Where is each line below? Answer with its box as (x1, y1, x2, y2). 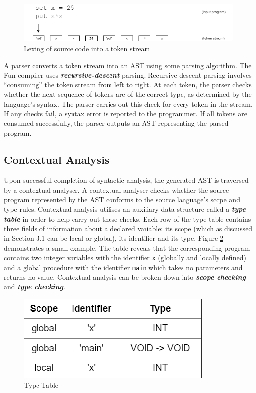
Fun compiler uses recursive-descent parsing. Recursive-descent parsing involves (4, 70, 252, 80)
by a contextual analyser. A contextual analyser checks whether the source (4, 185, 229, 195)
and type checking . (4, 281, 65, 292)
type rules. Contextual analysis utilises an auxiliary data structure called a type (4, 204, 246, 214)
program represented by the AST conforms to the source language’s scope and (4, 194, 240, 204)
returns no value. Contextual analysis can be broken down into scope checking (4, 272, 246, 282)
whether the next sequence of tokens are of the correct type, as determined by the (4, 89, 252, 99)
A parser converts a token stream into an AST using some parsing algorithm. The (4, 60, 252, 70)
